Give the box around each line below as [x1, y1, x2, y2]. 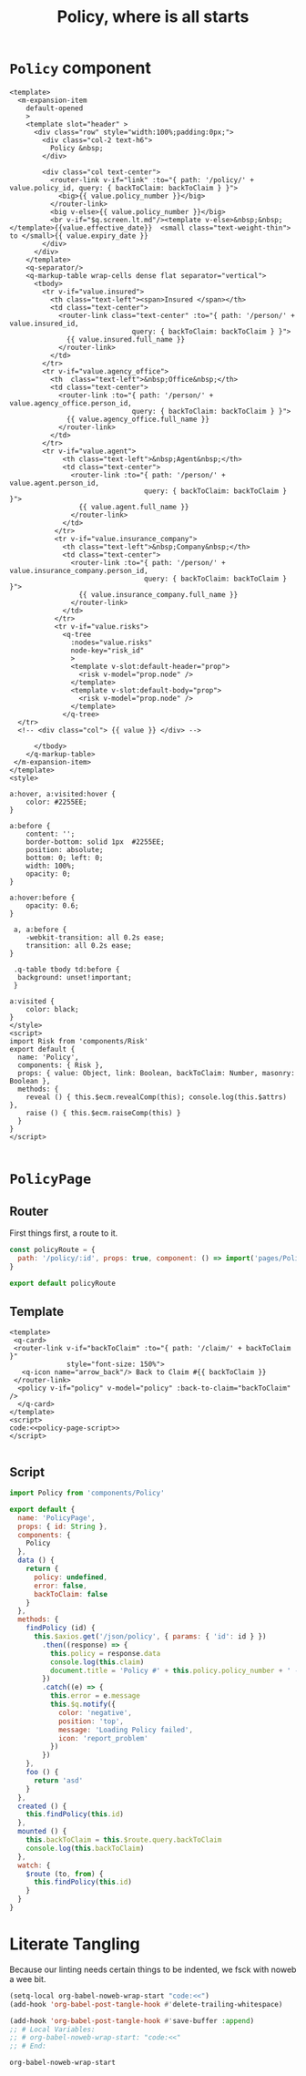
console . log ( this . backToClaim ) [25, 1844, 145, 1853]
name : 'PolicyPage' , [17, 1513, 96, 1523]
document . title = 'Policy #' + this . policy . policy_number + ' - [49, 1666, 300, 1675]
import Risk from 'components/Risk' [9, 1036, 148, 1045]
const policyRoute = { [9, 1245, 96, 1254]
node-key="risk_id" [70, 645, 145, 655]
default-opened [25, 103, 84, 113]
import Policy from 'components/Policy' [9, 1488, 166, 1498]
